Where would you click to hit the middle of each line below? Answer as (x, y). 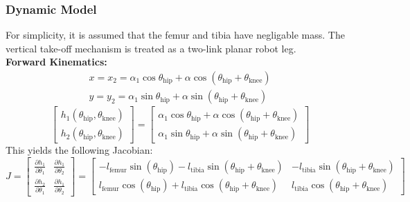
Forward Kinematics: (56, 62)
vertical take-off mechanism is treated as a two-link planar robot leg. (151, 48)
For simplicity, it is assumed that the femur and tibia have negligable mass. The (175, 35)
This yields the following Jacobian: (79, 150)
